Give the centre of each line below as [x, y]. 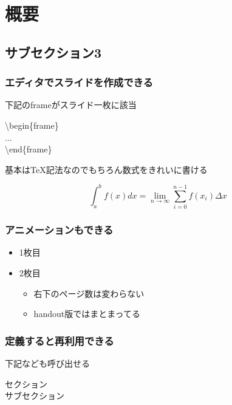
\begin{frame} [32, 125]
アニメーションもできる [59, 230]
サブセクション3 [53, 52]
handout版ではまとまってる [87, 314]
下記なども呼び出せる [47, 363]
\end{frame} [29, 149]
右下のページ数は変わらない [89, 293]
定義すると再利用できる [60, 340]
